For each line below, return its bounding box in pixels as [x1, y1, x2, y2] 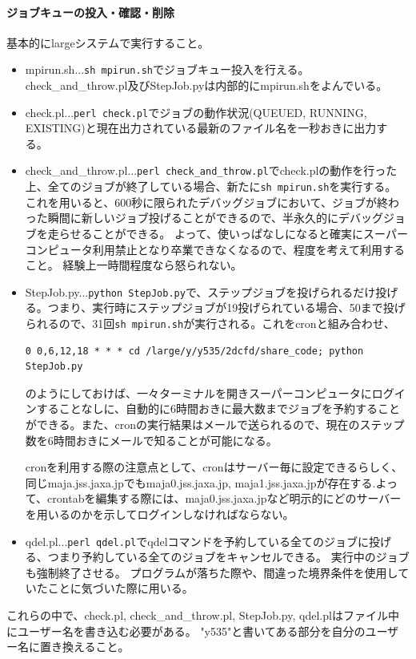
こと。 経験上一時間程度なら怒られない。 [25, 257, 242, 273]
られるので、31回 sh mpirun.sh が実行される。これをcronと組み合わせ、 [25, 315, 395, 332]
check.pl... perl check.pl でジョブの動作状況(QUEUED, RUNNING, [25, 103, 367, 120]
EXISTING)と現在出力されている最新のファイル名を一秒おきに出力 [25, 119, 377, 136]
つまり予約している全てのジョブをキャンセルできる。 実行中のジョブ [47, 548, 410, 565]
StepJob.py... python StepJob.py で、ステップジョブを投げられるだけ [25, 283, 376, 300]
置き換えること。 [39, 638, 130, 655]
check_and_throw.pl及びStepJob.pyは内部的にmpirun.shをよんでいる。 [25, 77, 388, 94]
